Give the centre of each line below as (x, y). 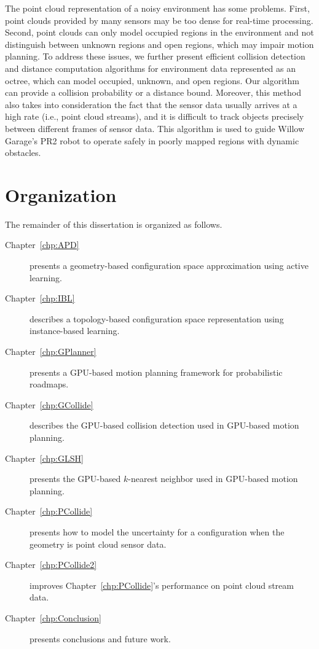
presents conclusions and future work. (100, 638)
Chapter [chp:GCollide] (49, 404)
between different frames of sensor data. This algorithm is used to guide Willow (155, 128)
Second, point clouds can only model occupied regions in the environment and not (159, 32)
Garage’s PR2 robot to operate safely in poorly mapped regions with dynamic (152, 140)
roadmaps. (49, 384)
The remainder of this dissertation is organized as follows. (114, 224)
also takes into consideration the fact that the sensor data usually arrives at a (151, 104)
